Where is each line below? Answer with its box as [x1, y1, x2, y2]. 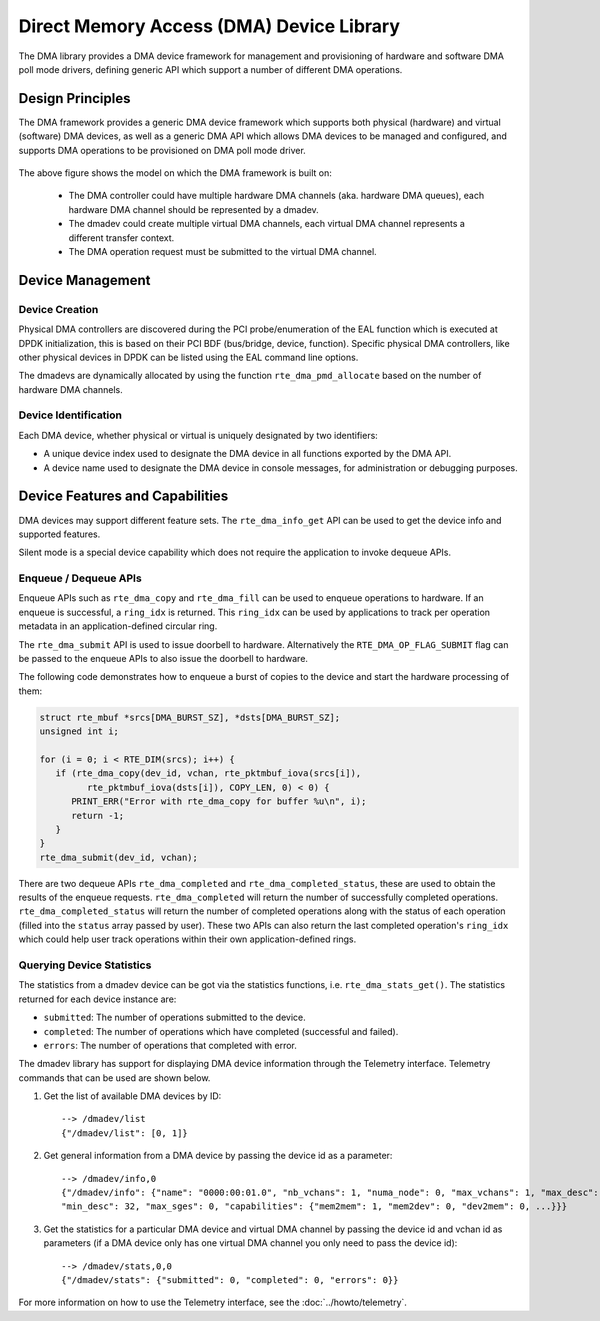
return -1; [71, 810, 125, 821]
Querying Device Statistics [18, 958, 152, 972]
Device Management [18, 271, 151, 289]
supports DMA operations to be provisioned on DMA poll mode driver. [18, 144, 307, 156]
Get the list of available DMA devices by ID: [43, 1090, 222, 1102]
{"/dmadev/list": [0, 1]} [61, 1127, 189, 1139]
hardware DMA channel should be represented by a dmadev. [68, 203, 319, 215]
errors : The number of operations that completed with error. [43, 1039, 297, 1051]
